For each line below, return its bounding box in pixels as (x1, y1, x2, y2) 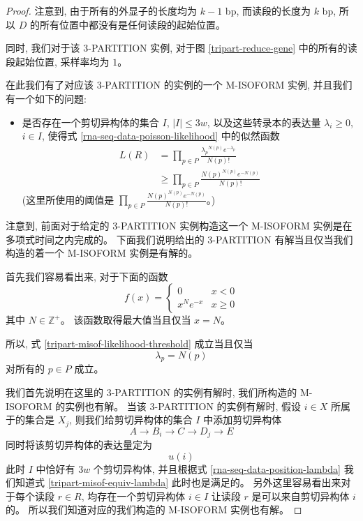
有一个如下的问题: (6, 91, 87, 105)
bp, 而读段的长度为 (225, 3, 311, 17)
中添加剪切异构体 (203, 412, 282, 427)
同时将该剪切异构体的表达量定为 (6, 437, 152, 452)
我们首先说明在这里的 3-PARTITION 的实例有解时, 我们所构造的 (6, 384, 297, 399)
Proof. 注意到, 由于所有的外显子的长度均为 (6, 3, 198, 17)
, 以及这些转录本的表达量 (207, 114, 321, 129)
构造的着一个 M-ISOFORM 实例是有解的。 (6, 246, 198, 260)
